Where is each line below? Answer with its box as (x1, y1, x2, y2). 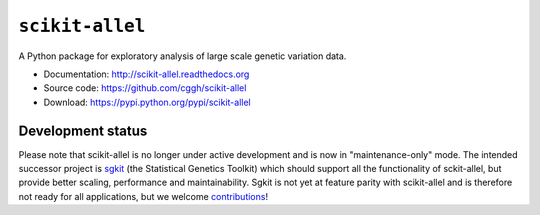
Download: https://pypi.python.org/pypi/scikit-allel (43, 96, 251, 108)
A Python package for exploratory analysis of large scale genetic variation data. (18, 50, 347, 62)
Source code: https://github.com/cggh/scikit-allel (43, 82, 247, 94)
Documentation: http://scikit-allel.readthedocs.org (43, 68, 250, 80)
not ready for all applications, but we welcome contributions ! (18, 190, 269, 202)
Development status (18, 122, 148, 139)
